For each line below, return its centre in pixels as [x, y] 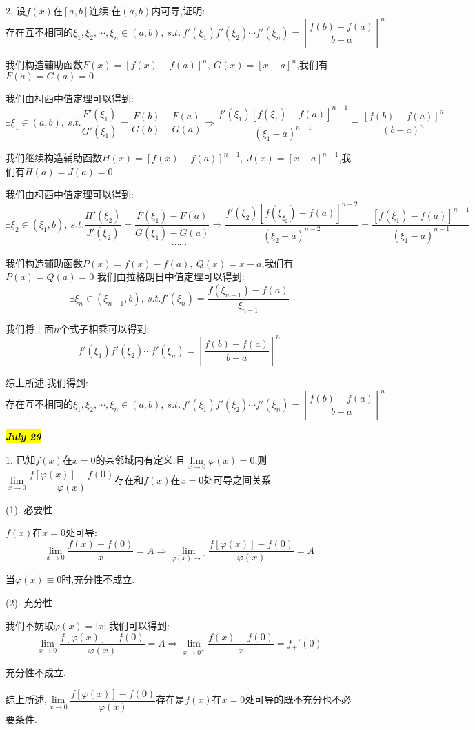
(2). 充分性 [29, 602]
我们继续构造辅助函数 [54, 158]
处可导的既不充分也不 [293, 699]
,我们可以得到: [138, 625]
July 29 [23, 436]
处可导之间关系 [238, 480]
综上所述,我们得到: [47, 382]
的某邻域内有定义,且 [140, 459]
